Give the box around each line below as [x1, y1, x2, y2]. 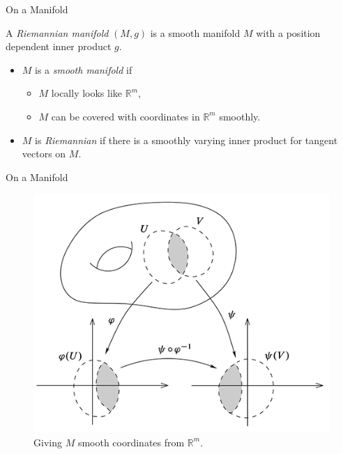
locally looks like [51, 86, 123, 100]
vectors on [22, 146, 66, 161]
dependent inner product [6, 39, 112, 54]
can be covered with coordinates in [51, 109, 200, 123]
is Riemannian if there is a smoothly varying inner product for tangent [35, 132, 338, 147]
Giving [33, 435, 62, 449]
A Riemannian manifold [6, 25, 109, 40]
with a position [256, 25, 321, 40]
